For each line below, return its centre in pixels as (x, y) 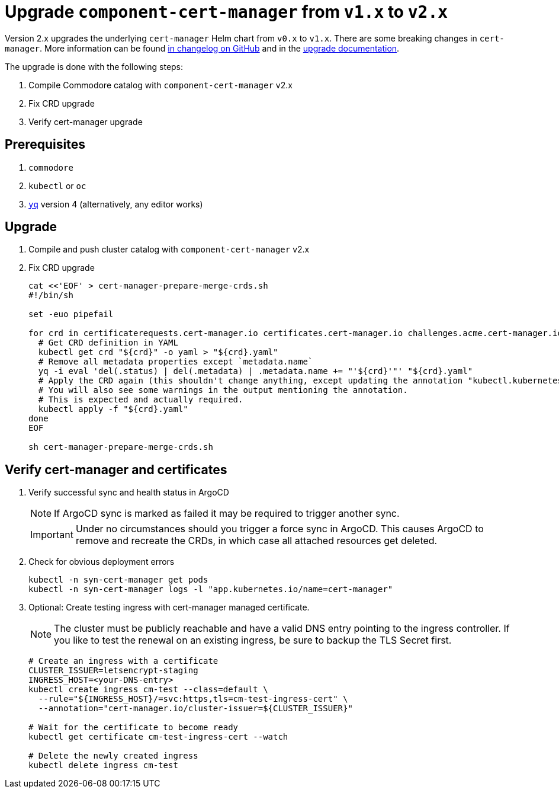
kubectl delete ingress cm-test (103, 765)
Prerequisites (45, 145)
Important (52, 535)
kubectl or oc (57, 186)
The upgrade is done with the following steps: (94, 66)
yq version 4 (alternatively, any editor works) (116, 204)
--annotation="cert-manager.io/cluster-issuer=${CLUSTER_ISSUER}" (195, 709)
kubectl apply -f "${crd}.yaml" (113, 409)
